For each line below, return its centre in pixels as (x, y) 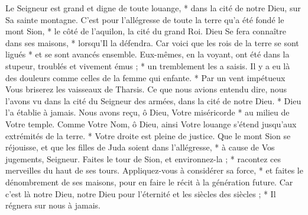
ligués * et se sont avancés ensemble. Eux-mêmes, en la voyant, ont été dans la (147, 54)
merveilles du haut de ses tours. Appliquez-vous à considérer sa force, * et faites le (154, 170)
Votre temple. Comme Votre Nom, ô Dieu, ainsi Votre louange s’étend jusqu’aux (151, 123)
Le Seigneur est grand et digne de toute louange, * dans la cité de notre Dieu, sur (153, 8)
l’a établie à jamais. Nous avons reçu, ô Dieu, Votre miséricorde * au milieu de (147, 112)
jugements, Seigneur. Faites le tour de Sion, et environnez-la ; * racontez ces (143, 158)
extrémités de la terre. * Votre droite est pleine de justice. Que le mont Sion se (148, 135)
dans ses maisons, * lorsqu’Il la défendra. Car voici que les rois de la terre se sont (152, 42)
